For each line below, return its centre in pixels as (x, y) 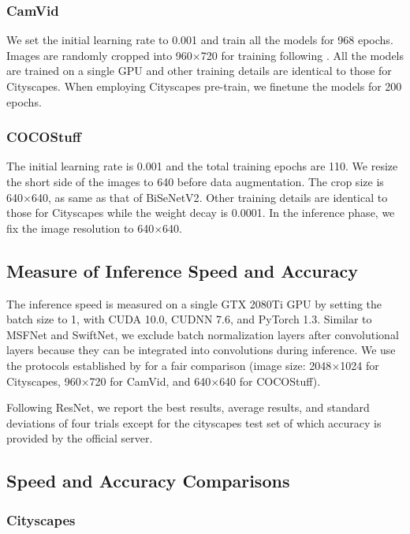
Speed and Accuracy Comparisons (148, 481)
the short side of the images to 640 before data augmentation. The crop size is (195, 181)
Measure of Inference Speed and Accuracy (182, 270)
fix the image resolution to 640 (80, 228)
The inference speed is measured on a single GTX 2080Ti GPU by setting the (194, 303)
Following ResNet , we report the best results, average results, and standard (188, 407)
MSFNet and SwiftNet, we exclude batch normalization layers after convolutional (203, 334)
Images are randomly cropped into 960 (99, 55)
